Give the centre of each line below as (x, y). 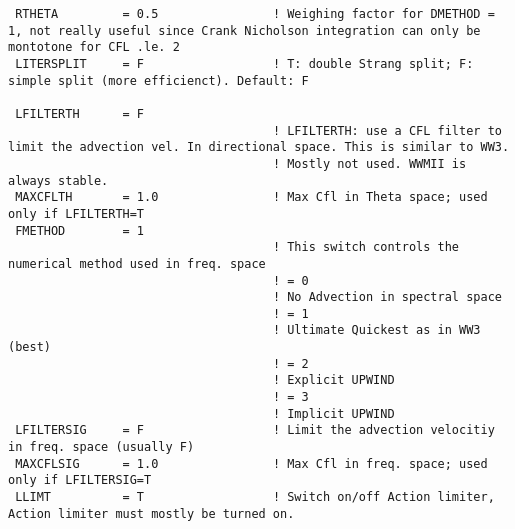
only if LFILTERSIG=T (80, 480)
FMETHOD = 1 (80, 230)
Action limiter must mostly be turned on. (151, 513)
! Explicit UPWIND (333, 380)
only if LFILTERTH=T (76, 213)
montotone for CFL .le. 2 (94, 47)
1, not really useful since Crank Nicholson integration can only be (244, 30)
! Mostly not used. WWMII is (369, 163)
